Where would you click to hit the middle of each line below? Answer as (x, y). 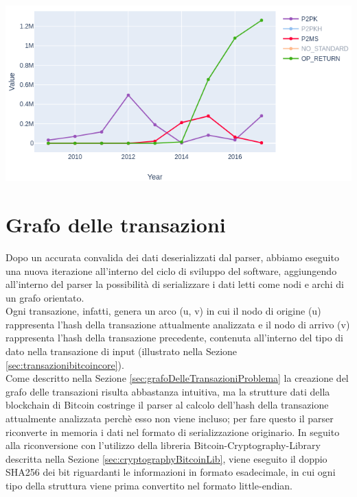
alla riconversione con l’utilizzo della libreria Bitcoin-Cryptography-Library (163, 445)
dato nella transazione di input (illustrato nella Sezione (122, 351)
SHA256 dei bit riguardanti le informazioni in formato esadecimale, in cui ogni (171, 472)
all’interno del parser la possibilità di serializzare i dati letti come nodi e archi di (175, 284)
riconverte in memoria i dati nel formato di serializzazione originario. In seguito (173, 432)
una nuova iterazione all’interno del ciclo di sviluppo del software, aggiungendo (171, 270)
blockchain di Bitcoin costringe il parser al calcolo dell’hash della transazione (167, 405)
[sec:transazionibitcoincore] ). (65, 364)
